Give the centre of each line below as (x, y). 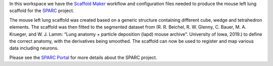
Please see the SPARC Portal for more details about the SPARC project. (83, 57)
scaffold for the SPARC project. (42, 11)
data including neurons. (34, 48)
